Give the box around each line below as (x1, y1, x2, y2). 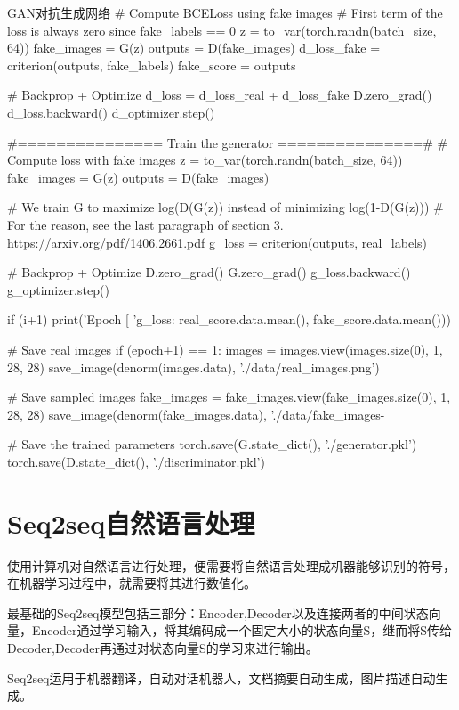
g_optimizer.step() (7, 280, 109, 298)
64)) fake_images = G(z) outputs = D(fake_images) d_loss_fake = (7, 38, 381, 57)
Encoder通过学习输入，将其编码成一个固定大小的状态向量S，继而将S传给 (31, 621, 452, 640)
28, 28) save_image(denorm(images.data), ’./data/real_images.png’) (7, 357, 380, 376)
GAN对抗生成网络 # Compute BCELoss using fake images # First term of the (7, 4, 443, 21)
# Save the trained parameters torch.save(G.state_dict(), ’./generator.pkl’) (7, 435, 417, 453)
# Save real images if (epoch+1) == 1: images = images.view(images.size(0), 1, (7, 339, 443, 358)
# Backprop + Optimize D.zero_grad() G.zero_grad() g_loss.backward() (7, 263, 411, 282)
